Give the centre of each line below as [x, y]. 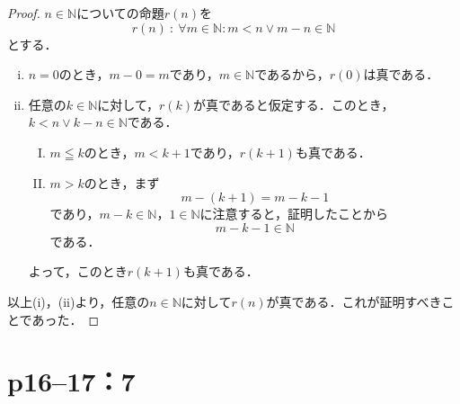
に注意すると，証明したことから [294, 214]
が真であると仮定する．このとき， [294, 104]
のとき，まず [122, 182]
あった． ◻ [66, 319]
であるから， [292, 74]
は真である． [401, 74]
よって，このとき [78, 271]
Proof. [24, 13]
